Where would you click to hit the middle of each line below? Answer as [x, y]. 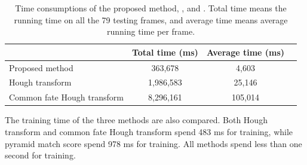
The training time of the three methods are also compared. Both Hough [136, 120]
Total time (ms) [165, 52]
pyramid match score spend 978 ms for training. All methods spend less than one [153, 143]
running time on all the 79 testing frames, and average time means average [151, 19]
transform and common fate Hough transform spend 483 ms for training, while [149, 132]
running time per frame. [151, 31]
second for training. [40, 155]
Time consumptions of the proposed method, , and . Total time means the [151, 8]
